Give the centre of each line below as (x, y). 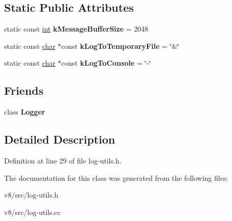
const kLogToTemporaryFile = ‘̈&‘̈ (120, 46)
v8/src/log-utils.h (31, 195)
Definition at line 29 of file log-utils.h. (63, 160)
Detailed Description (60, 139)
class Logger (25, 112)
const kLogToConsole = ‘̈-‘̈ (106, 63)
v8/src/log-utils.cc (33, 212)
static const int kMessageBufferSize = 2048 (76, 29)
